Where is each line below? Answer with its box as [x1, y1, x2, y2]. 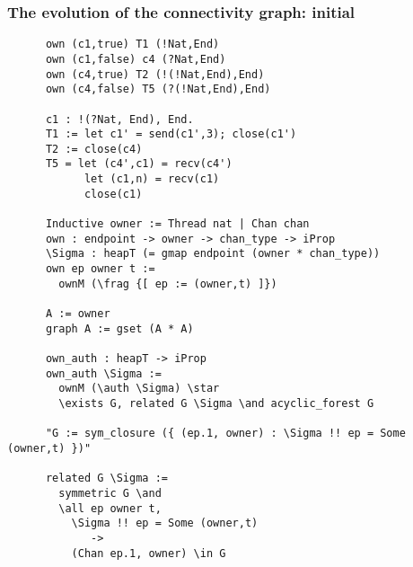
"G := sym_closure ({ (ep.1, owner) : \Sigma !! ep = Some [45, 427, 406, 440]
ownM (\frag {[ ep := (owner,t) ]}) [58, 277, 277, 290]
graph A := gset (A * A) [45, 322, 194, 335]
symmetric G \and [58, 486, 162, 500]
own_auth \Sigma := [45, 367, 162, 380]
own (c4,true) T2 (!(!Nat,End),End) [45, 67, 265, 81]
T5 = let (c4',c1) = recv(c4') [45, 157, 233, 171]
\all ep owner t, [58, 501, 162, 515]
